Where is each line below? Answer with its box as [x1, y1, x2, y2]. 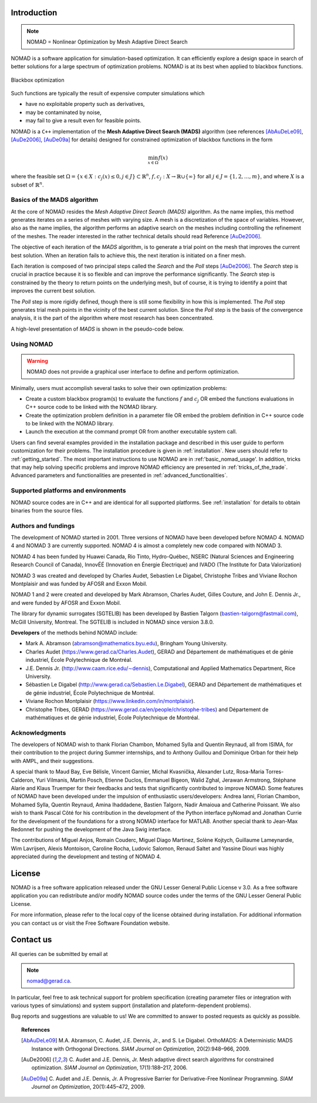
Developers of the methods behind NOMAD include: [11, 629, 138, 636]
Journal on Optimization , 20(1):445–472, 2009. [31, 1083, 146, 1091]
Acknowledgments [11, 728, 66, 737]
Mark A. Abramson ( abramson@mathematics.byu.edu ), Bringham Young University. [25, 640, 228, 647]
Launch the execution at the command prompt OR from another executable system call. [25, 428, 237, 435]
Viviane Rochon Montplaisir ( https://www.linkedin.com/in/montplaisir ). [25, 698, 195, 705]
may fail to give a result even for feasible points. [25, 117, 141, 124]
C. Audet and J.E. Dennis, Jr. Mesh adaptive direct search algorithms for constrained [69, 1056, 274, 1063]
